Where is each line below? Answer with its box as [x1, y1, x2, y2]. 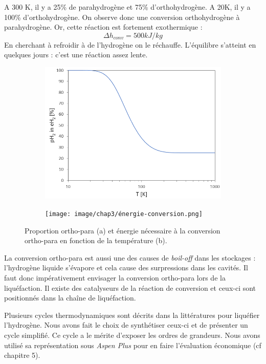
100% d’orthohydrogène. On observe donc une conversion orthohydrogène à [4, 11, 240, 22]
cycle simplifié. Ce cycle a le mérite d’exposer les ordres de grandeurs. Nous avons [4, 329, 260, 340]
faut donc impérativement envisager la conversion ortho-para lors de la [4, 272, 226, 283]
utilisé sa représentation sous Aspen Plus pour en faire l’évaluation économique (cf [4, 339, 261, 350]
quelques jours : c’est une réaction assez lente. [4, 49, 148, 60]
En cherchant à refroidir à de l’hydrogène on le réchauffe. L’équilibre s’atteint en [4, 39, 256, 50]
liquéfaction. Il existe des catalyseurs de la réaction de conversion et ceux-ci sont [4, 282, 256, 293]
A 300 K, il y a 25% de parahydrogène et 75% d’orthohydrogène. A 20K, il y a [4, 2, 251, 12]
